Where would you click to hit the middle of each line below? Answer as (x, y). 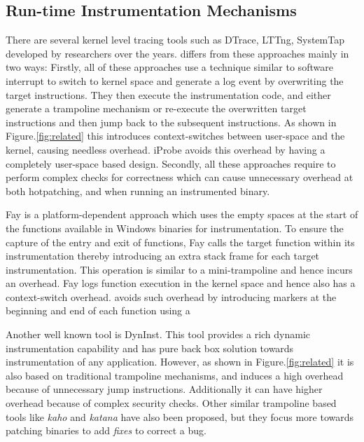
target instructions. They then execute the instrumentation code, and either (168, 94)
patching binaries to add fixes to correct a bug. (106, 430)
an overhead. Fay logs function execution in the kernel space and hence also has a (181, 283)
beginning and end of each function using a (98, 310)
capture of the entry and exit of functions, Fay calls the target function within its (180, 242)
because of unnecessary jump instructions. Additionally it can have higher (164, 389)
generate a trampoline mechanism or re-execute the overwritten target (156, 108)
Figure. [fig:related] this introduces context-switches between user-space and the (175, 136)
